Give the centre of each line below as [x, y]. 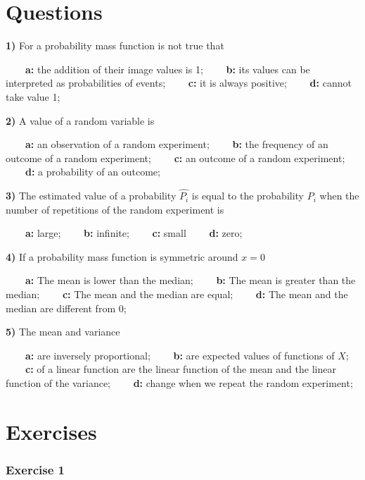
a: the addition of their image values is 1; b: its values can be [168, 69]
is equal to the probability [248, 196]
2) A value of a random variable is [80, 120]
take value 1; [33, 96]
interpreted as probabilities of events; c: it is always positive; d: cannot [179, 83]
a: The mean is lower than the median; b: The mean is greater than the [191, 280]
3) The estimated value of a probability [91, 196]
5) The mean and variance [63, 332]
